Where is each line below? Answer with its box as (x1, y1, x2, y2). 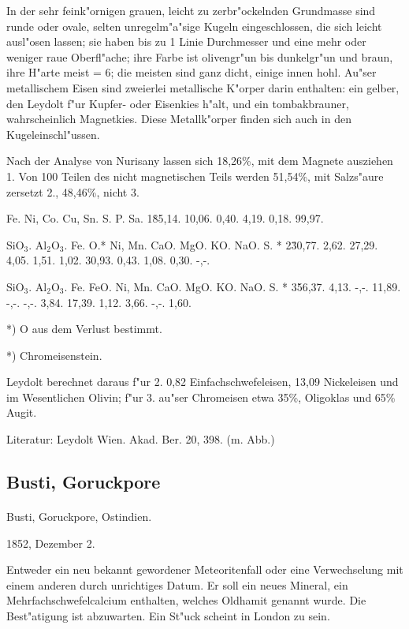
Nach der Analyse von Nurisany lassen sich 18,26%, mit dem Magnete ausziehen (6, 152, 393, 169)
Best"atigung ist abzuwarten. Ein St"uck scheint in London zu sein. (6, 608, 330, 623)
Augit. (6, 404, 37, 421)
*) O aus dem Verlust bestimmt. (6, 320, 162, 337)
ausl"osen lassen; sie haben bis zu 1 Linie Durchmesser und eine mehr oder (6, 33, 366, 50)
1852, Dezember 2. (6, 534, 95, 551)
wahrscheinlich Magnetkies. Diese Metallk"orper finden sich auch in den (6, 110, 351, 127)
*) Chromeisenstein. (6, 346, 102, 363)
